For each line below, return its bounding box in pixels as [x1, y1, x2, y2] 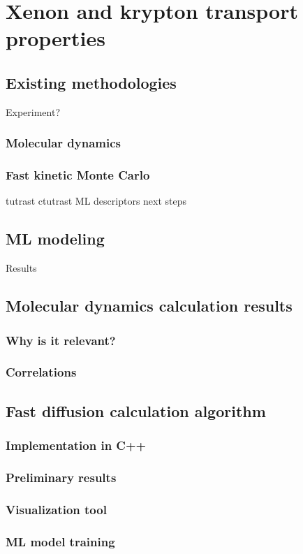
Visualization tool [6, 500, 107, 518]
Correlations [6, 363, 77, 381]
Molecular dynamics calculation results [6, 295, 293, 316]
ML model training [6, 532, 115, 550]
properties [6, 24, 105, 52]
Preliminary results [6, 468, 117, 486]
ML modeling [6, 228, 105, 249]
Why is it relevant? [6, 331, 116, 349]
